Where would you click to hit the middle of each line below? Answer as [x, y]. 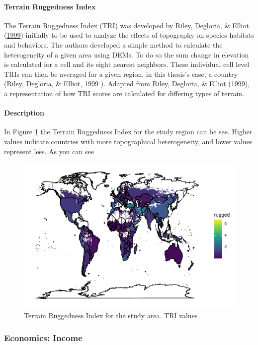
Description [24, 113]
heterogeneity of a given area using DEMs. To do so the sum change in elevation [127, 54]
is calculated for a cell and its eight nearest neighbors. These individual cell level [127, 64]
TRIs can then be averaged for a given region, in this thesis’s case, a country [121, 74]
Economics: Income [43, 337]
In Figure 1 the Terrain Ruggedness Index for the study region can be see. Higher [128, 132]
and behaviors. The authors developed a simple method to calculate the [113, 44]
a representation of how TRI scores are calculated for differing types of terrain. [124, 93]
